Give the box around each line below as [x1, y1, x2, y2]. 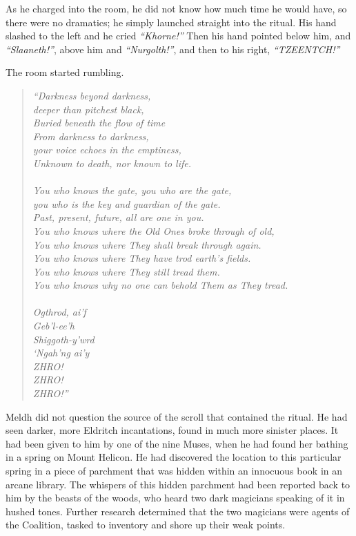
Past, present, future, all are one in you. [32, 210, 204, 224]
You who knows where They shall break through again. [32, 237, 261, 251]
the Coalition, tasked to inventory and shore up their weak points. [6, 517, 286, 532]
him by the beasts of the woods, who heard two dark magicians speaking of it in [6, 490, 345, 505]
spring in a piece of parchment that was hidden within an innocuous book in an [6, 463, 343, 477]
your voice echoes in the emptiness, [32, 142, 181, 157]
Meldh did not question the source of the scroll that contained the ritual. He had [6, 409, 348, 423]
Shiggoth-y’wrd [32, 332, 95, 346]
